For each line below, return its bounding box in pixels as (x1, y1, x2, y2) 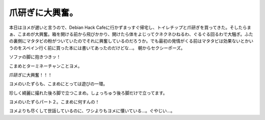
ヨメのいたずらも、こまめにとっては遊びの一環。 (9, 81, 108, 87)
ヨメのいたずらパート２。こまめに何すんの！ (9, 99, 100, 105)
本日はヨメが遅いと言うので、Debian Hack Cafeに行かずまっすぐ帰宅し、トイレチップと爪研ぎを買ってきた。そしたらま (9, 24, 251, 30)
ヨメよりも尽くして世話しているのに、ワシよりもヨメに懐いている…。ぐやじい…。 (9, 108, 175, 114)
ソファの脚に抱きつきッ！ (9, 54, 61, 60)
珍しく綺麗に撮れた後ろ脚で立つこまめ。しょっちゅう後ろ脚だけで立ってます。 (9, 90, 168, 96)
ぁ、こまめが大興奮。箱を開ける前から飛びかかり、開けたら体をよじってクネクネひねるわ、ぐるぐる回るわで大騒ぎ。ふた (9, 31, 254, 37)
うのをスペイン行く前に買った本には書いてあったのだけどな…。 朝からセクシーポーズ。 (9, 45, 185, 51)
